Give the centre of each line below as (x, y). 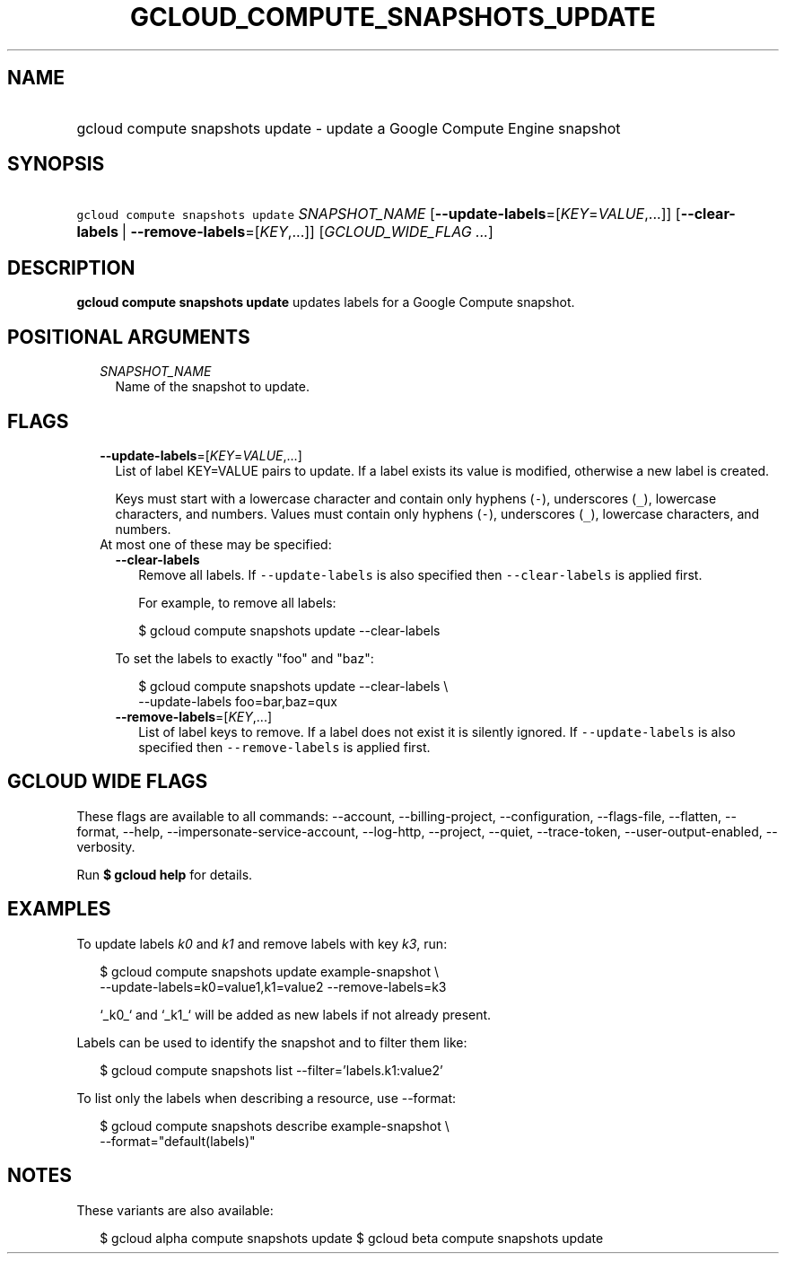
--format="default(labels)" (178, 1141)
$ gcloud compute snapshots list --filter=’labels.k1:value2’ (271, 1070)
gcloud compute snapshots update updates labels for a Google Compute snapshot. (326, 302)
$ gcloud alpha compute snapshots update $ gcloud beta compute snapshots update (352, 1238)
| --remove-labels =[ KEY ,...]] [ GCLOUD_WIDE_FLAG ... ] (307, 232)
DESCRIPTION (71, 267)
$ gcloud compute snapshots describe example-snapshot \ (275, 1125)
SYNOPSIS (56, 164)
